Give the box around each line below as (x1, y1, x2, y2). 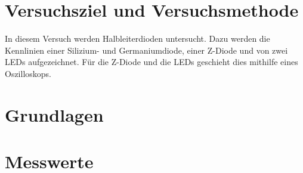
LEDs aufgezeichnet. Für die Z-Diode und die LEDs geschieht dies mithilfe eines (5, 55, 298, 68)
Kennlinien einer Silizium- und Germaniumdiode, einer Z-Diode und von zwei (5, 44, 288, 56)
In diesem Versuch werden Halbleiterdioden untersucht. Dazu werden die (5, 32, 270, 45)
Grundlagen (5, 102, 104, 126)
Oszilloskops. (5, 67, 52, 79)
